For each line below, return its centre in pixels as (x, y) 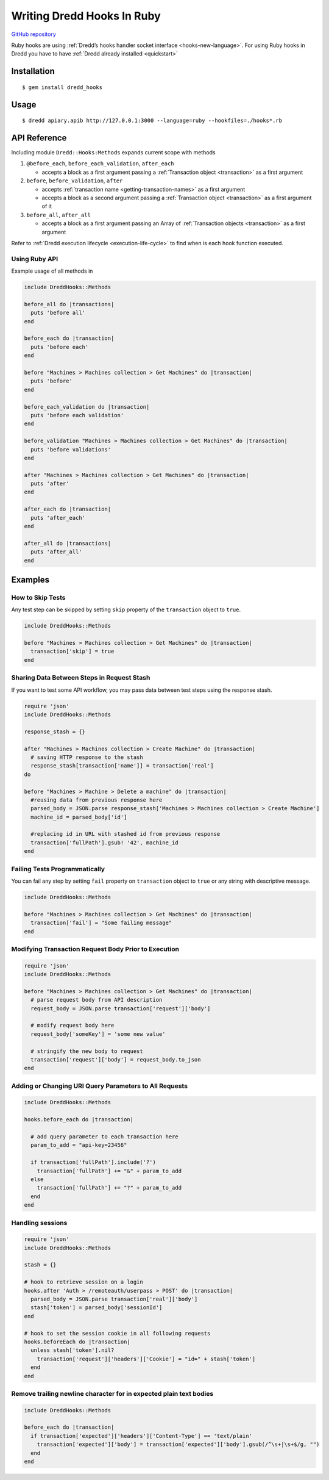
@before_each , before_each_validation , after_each (100, 163)
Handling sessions (39, 1223)
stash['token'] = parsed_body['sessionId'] (97, 1308)
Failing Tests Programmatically (58, 869)
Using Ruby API (35, 259)
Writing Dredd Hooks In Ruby (86, 16)
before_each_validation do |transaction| (87, 407)
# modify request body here (73, 1026)
